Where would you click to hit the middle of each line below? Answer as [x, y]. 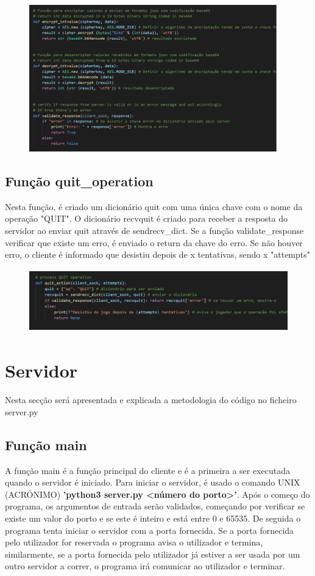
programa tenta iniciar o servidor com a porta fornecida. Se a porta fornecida [150, 530]
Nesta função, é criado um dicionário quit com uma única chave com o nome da [154, 206]
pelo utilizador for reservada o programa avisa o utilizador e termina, [134, 542]
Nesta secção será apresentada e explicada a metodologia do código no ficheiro [151, 400]
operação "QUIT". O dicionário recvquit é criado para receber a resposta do [146, 218]
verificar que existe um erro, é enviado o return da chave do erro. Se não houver [154, 242]
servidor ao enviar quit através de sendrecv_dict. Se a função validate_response [154, 230]
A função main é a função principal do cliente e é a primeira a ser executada [148, 470]
